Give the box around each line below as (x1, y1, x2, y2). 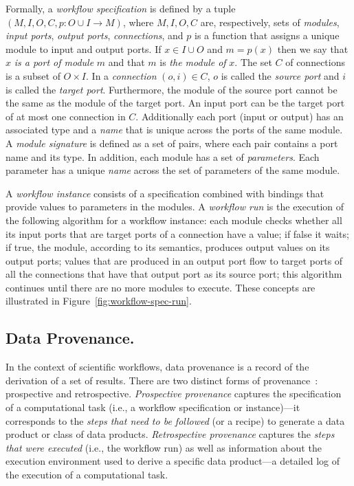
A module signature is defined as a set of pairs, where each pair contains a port (5, 135, 338, 150)
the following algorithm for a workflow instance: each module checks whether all (5, 212, 342, 227)
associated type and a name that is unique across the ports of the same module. (5, 122, 343, 137)
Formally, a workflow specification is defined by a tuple (5, 1, 236, 15)
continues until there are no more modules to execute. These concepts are (5, 280, 316, 294)
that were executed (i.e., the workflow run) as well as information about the (5, 440, 322, 454)
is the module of (159, 55, 226, 69)
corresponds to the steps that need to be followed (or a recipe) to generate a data (5, 413, 345, 428)
